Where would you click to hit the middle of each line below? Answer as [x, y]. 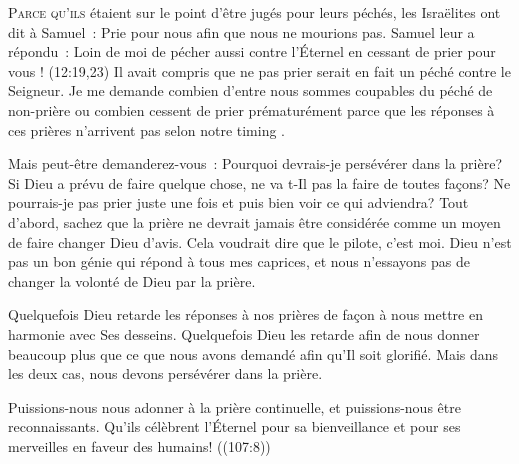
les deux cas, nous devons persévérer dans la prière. [165, 373]
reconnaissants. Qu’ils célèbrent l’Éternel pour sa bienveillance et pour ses [234, 426]
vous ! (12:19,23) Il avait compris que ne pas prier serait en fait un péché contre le [259, 70]
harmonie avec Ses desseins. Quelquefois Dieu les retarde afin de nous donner [244, 333]
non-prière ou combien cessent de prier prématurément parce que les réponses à [251, 109]
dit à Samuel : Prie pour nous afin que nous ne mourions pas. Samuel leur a [241, 31]
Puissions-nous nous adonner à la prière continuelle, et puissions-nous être [234, 406]
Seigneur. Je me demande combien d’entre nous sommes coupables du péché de [250, 90]
